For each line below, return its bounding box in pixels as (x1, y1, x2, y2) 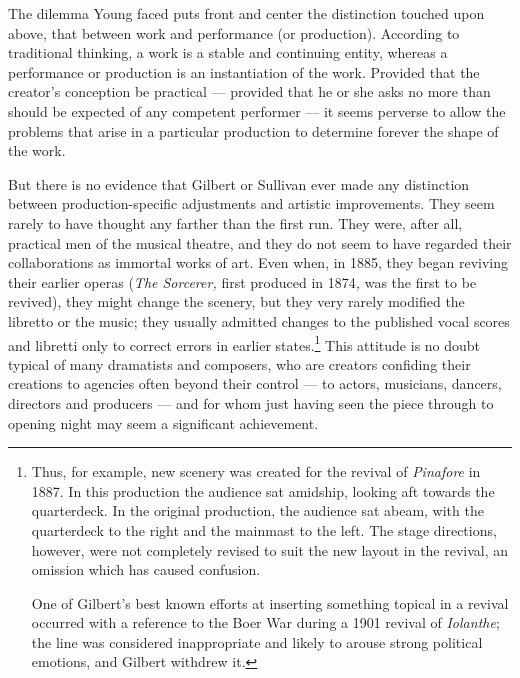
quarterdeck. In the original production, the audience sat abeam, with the (31, 500, 484, 521)
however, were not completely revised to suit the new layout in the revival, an (31, 539, 509, 560)
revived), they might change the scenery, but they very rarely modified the (8, 291, 465, 312)
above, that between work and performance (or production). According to (8, 22, 460, 43)
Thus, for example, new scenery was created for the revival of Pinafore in (31, 461, 481, 482)
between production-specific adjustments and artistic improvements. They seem (8, 193, 495, 214)
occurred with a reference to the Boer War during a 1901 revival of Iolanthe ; (31, 612, 500, 633)
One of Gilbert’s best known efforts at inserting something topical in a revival (31, 592, 509, 613)
